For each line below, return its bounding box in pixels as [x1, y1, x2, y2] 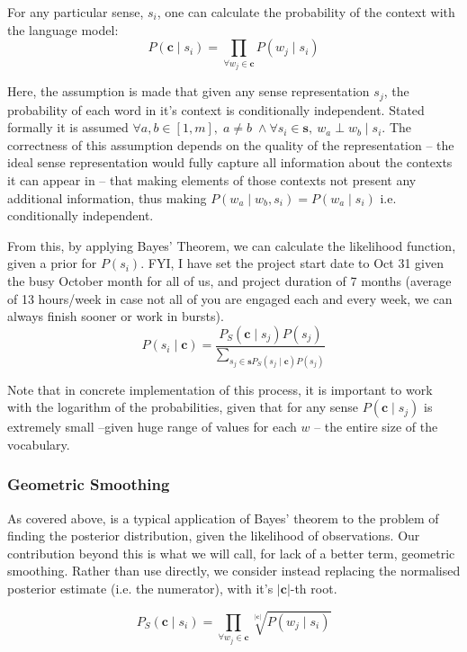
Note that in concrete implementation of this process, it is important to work [7, 380, 433, 398]
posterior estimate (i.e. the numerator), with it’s [7, 579, 274, 597]
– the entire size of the [314, 417, 438, 436]
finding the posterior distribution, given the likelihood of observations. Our [7, 526, 420, 545]
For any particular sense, [7, 3, 144, 21]
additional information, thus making [7, 188, 207, 207]
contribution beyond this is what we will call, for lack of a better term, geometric [7, 543, 455, 562]
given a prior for [7, 254, 97, 272]
